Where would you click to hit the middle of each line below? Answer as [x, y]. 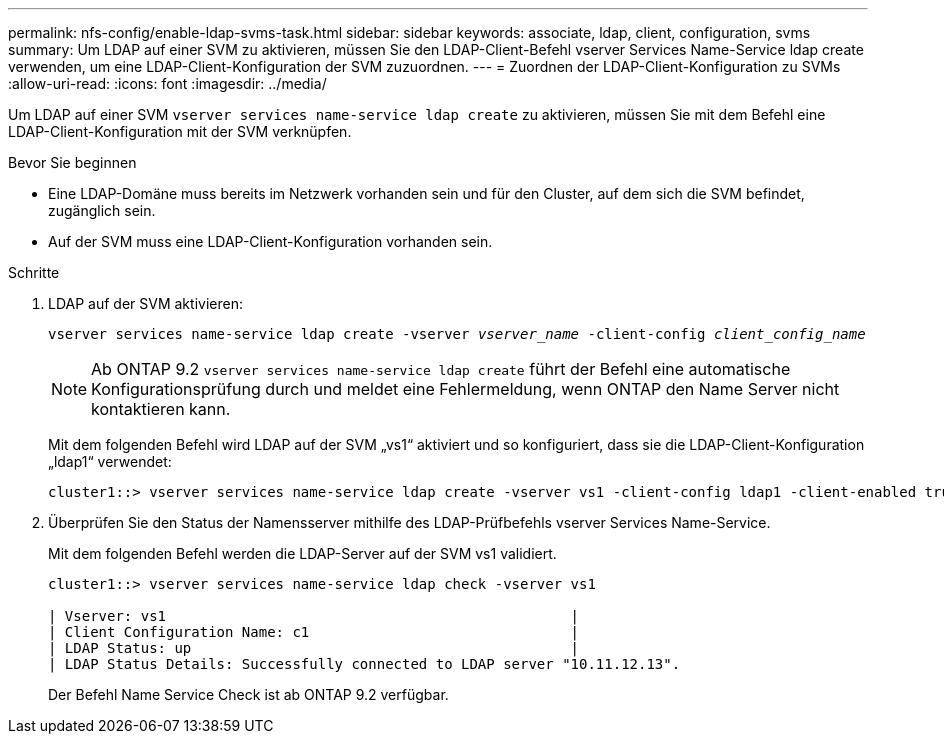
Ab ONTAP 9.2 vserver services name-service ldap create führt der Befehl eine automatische [441, 369]
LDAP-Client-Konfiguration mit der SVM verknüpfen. [180, 131]
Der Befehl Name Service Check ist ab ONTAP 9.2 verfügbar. [248, 694]
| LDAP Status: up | [314, 648]
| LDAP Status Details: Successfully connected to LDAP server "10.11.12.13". [364, 664]
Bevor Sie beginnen [72, 162]
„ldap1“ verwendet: [110, 461]
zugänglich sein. [102, 210]
